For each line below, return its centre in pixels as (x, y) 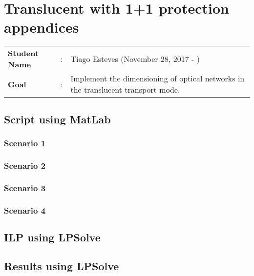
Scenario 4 (25, 210)
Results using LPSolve (62, 266)
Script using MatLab (57, 119)
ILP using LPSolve (52, 237)
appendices (42, 27)
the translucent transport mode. (125, 90)
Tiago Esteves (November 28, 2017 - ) (135, 59)
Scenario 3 (25, 187)
